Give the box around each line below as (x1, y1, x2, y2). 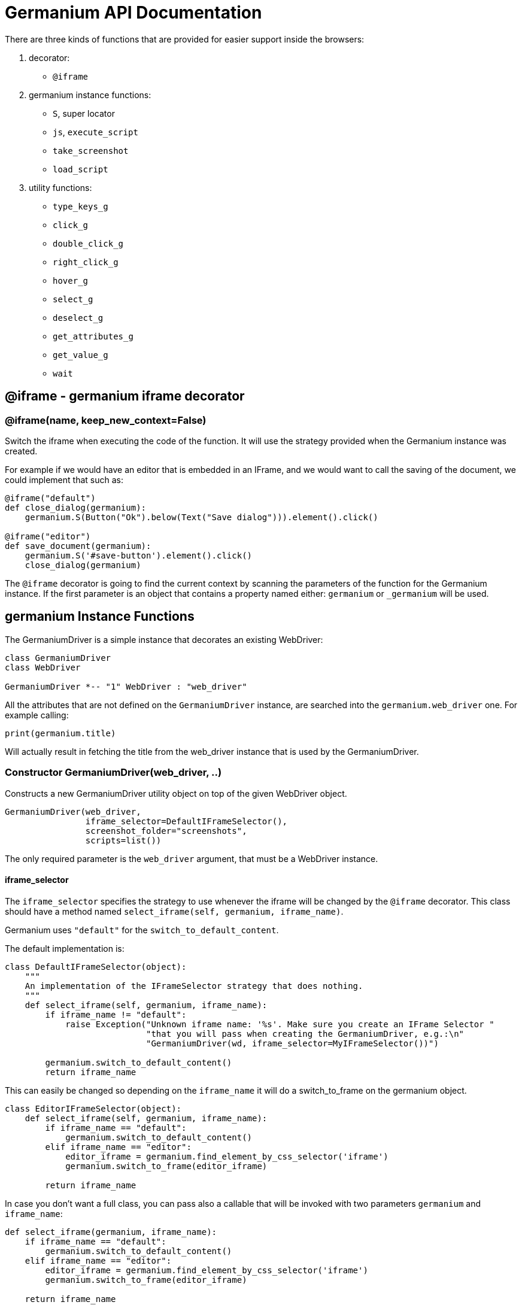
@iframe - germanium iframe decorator (5, 389, 245, 404)
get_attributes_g (53, 331, 133, 341)
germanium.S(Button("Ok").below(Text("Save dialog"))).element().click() (25, 512, 378, 522)
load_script (53, 164, 108, 174)
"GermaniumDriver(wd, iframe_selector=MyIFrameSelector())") (146, 1038, 439, 1048)
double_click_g (53, 238, 124, 248)
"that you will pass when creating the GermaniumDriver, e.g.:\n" (146, 1028, 465, 1039)
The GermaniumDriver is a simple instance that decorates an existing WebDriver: (5, 634, 323, 645)
